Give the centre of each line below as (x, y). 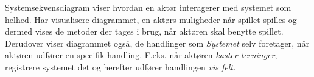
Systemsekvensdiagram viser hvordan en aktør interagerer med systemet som (148, 7)
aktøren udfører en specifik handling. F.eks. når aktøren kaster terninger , (141, 55)
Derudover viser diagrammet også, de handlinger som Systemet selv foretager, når (157, 43)
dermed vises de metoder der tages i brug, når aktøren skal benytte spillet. (144, 31)
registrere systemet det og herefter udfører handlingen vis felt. (120, 66)
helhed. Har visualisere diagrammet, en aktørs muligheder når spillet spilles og (151, 19)
